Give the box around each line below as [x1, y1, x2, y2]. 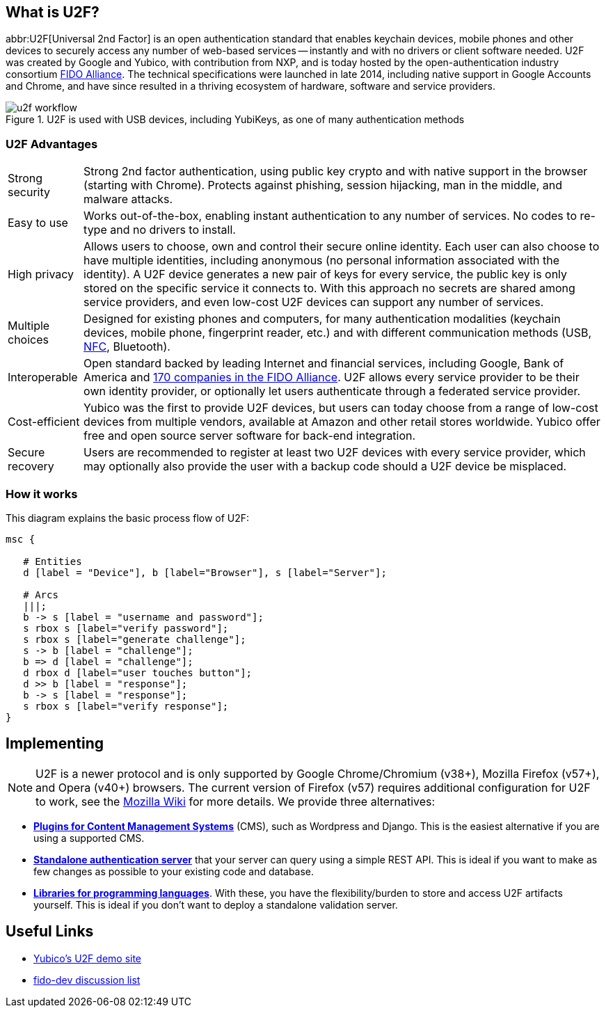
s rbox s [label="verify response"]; [23, 700, 229, 712]
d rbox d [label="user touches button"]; [23, 667, 253, 678]
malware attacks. [83, 192, 173, 207]
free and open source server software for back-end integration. [83, 429, 416, 443]
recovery [8, 459, 54, 474]
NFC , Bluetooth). [83, 340, 170, 354]
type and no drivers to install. [83, 223, 236, 237]
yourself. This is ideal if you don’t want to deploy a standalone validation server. [33, 898, 398, 911]
